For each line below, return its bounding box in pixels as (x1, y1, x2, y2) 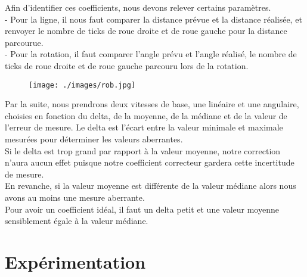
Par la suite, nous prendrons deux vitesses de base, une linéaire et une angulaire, (5, 98, 299, 110)
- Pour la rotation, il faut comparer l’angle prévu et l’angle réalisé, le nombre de (5, 48, 297, 60)
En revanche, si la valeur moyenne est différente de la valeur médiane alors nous (5, 179, 296, 192)
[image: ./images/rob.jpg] (29, 80, 135, 89)
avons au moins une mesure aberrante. (5, 191, 145, 203)
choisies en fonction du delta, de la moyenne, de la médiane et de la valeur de (5, 109, 287, 122)
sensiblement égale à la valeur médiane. (5, 214, 148, 227)
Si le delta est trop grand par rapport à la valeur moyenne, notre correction (5, 144, 281, 157)
